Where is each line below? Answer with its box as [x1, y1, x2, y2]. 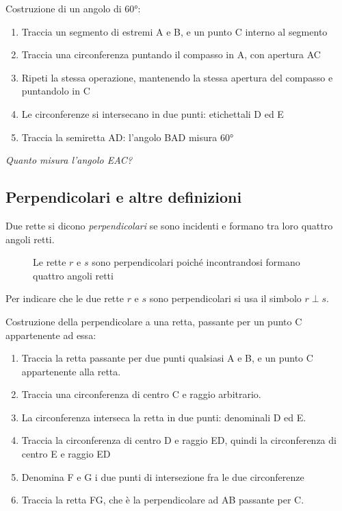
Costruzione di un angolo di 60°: [5, 1, 141, 15]
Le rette [33, 255, 66, 269]
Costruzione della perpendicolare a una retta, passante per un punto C [5, 314, 302, 328]
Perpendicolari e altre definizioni [5, 186, 242, 208]
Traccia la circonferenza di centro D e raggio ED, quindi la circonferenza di [21, 433, 337, 447]
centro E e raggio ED [21, 447, 111, 461]
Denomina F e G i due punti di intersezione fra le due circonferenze [21, 469, 304, 484]
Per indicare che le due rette [5, 291, 124, 306]
